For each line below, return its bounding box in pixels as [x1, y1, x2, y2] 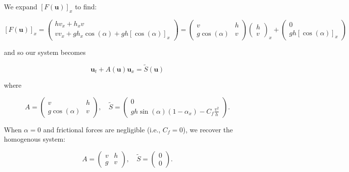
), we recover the [183, 124, 233, 134]
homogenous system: [4, 134, 66, 144]
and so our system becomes [4, 47, 86, 57]
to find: [75, 1, 97, 11]
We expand [4, 1, 38, 11]
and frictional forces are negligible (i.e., [43, 124, 161, 134]
